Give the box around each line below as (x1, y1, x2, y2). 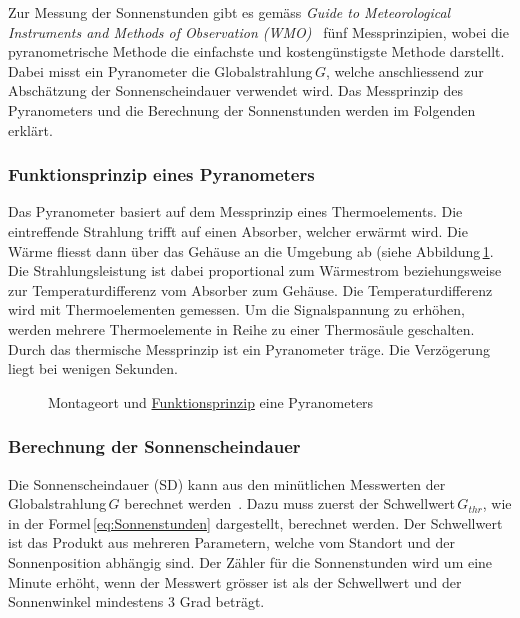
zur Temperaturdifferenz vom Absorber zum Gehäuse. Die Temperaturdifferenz (8, 279, 493, 300)
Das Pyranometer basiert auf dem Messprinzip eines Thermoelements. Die (8, 201, 463, 222)
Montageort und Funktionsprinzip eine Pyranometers (48, 391, 374, 412)
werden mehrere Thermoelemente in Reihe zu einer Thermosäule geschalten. (8, 318, 475, 339)
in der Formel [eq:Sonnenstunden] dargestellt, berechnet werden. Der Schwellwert (8, 512, 503, 533)
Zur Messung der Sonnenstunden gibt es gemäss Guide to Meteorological (8, 2, 451, 22)
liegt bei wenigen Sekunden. (8, 358, 178, 379)
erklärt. (8, 119, 53, 140)
